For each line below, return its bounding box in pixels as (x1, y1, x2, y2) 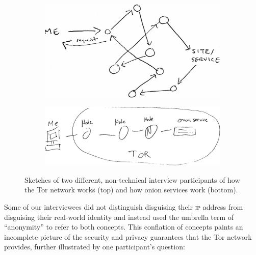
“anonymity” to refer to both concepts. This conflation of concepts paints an (4, 221, 243, 232)
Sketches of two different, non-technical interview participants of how (24, 174, 240, 185)
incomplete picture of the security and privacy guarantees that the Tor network (4, 231, 252, 242)
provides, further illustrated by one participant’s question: (4, 241, 185, 252)
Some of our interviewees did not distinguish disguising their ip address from (4, 202, 243, 212)
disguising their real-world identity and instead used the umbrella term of (4, 211, 234, 222)
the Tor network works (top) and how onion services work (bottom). (24, 184, 238, 195)
